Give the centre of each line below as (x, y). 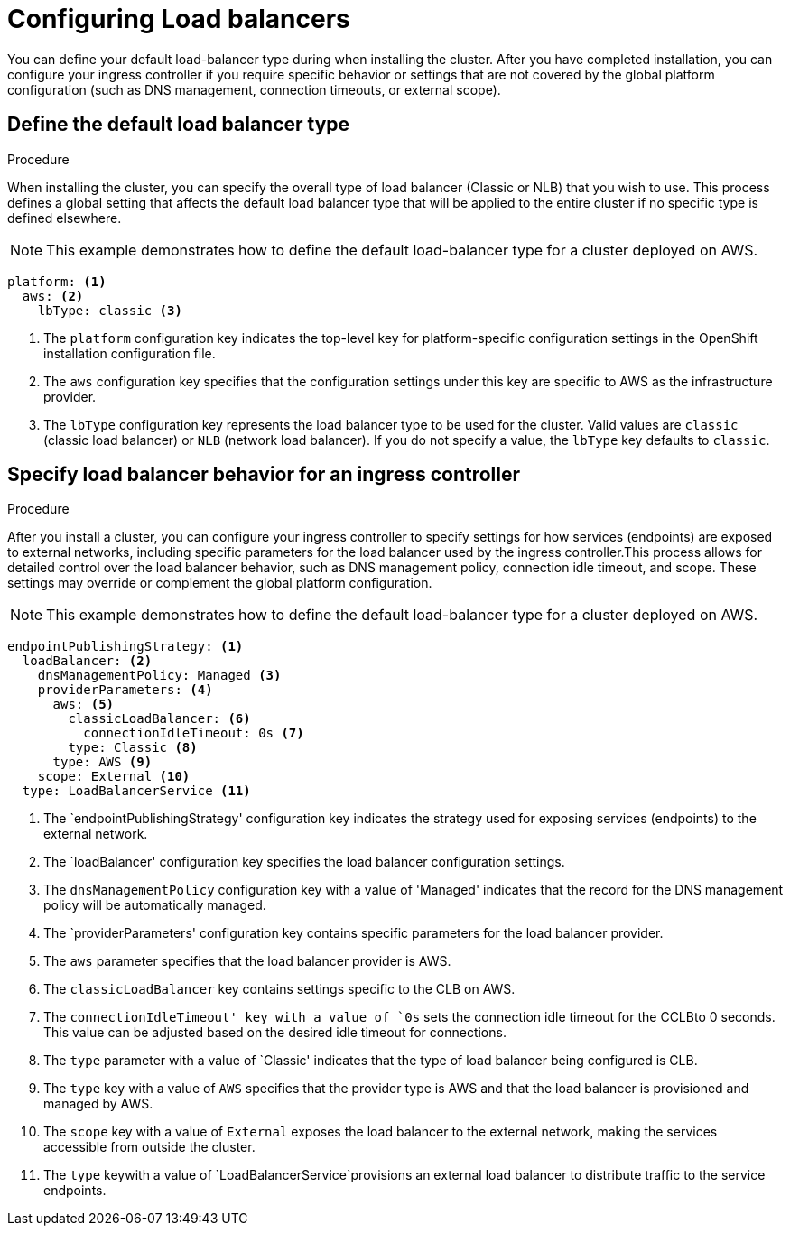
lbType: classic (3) (110, 310)
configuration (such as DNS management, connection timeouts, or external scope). (254, 89)
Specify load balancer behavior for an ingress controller (264, 475)
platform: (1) (57, 281)
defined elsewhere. (65, 218)
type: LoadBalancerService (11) (136, 791)
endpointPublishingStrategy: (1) (125, 647)
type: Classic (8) (133, 748)
